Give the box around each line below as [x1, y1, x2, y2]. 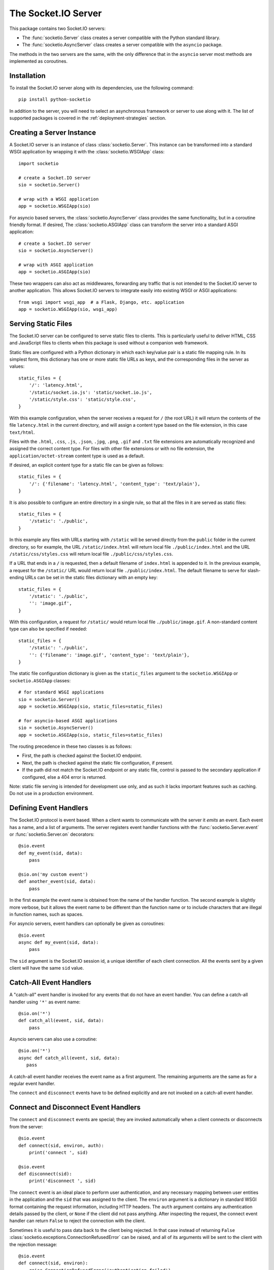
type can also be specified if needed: [9, 626, 87, 632]
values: [9, 363, 25, 369]
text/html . [9, 429, 35, 435]
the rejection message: [9, 1241, 58, 1247]
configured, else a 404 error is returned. [22, 774, 107, 780]
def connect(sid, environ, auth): [18, 1142, 104, 1148]
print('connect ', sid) [28, 1150, 88, 1155]
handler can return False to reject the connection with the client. [9, 1218, 146, 1224]
